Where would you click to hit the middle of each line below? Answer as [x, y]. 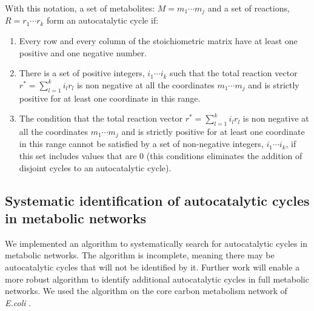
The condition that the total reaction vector [101, 118]
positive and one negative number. [83, 52]
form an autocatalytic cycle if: [103, 20]
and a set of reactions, [249, 8]
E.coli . [18, 302]
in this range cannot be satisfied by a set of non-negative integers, [141, 144]
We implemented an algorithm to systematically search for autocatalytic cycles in [156, 243]
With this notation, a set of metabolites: [80, 8]
